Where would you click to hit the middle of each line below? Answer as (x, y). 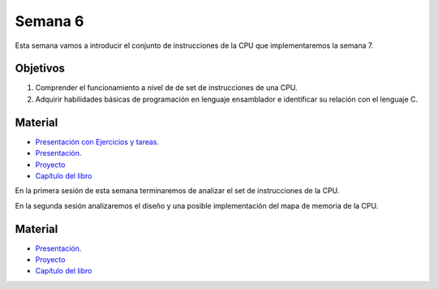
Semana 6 (49, 21)
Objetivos (40, 69)
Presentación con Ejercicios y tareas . (97, 141)
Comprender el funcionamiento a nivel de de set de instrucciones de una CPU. (166, 88)
